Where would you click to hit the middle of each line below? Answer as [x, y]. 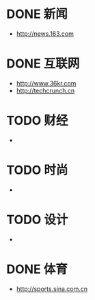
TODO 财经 [37, 121]
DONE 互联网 [43, 64]
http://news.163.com [45, 33]
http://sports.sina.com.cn [52, 289]
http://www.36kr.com [46, 83]
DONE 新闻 [37, 14]
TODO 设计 [37, 220]
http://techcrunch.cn [45, 90]
